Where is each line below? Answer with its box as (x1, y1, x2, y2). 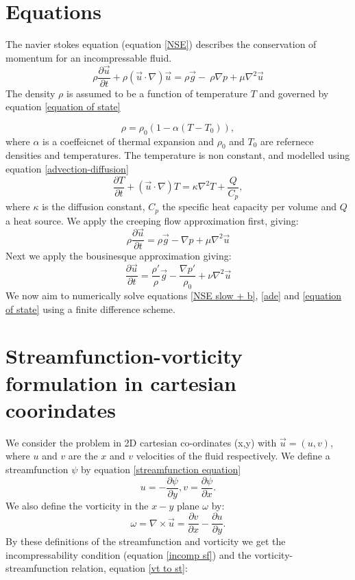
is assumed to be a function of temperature (66, 86, 247, 100)
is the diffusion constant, (42, 199, 145, 214)
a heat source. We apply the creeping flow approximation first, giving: (5, 213, 299, 227)
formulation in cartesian (5, 368, 237, 396)
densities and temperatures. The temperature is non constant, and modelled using (5, 148, 350, 162)
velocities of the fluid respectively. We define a (136, 449, 330, 463)
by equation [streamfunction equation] (80, 462, 241, 476)
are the (68, 449, 98, 463)
